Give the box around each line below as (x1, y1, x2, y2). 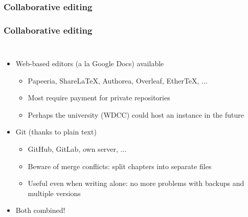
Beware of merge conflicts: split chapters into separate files (28, 160, 212, 171)
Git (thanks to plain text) (15, 126, 97, 137)
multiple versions (28, 187, 81, 198)
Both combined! (15, 205, 65, 215)
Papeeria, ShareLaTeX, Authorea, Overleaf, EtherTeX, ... (28, 75, 208, 86)
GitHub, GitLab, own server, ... (28, 144, 127, 154)
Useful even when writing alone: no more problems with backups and (28, 178, 244, 188)
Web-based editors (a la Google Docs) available (15, 58, 164, 69)
